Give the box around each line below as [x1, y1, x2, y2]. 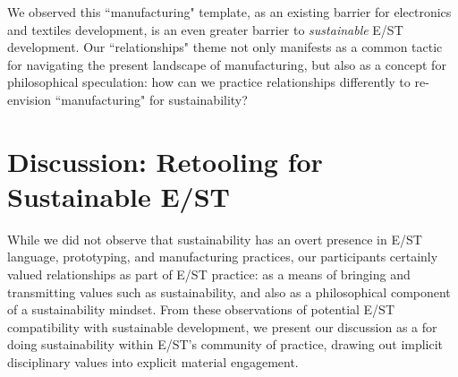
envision [7, 90, 52, 108]
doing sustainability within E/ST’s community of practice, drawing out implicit [7, 335, 444, 354]
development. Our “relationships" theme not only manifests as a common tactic [7, 38, 443, 56]
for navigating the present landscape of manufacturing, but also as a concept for [7, 55, 446, 73]
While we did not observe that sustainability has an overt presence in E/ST [7, 229, 422, 248]
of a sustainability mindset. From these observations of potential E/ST [7, 300, 395, 319]
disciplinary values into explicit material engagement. [7, 353, 299, 372]
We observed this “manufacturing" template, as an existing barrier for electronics [7, 3, 452, 21]
